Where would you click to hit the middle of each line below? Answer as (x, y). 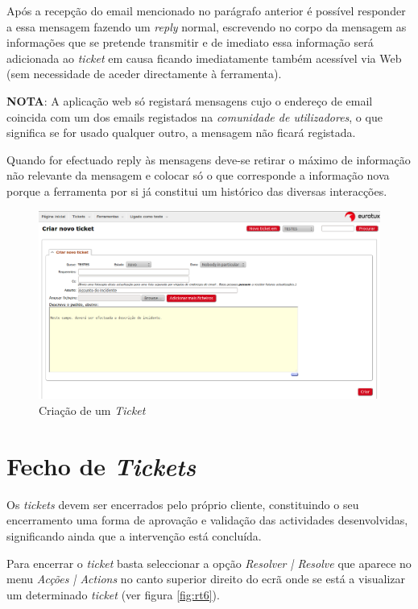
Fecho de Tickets (101, 466)
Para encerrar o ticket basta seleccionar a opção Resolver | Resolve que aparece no (209, 563)
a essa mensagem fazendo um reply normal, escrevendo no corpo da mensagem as (207, 26)
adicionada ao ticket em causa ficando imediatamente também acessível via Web (204, 58)
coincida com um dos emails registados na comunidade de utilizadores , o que (195, 116)
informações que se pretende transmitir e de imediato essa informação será (190, 42)
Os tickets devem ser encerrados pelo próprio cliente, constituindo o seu (183, 504)
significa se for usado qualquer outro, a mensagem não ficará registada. (181, 133)
